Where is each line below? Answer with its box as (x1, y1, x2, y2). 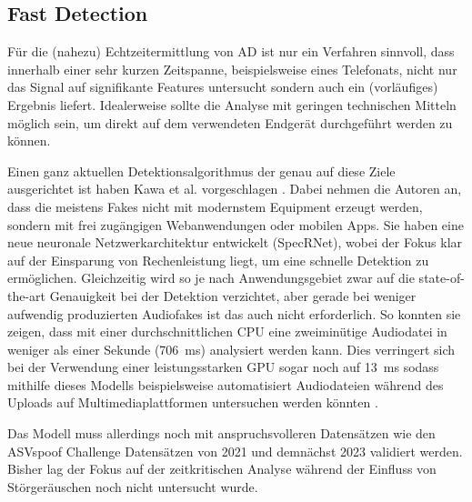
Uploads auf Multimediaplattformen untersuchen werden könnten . (7, 393, 378, 412)
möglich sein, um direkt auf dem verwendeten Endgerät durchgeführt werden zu (7, 113, 453, 132)
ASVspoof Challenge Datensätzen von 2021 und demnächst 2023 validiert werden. (7, 441, 463, 460)
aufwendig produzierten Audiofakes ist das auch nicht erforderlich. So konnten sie (7, 304, 461, 323)
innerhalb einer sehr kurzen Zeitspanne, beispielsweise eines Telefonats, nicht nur (7, 59, 457, 78)
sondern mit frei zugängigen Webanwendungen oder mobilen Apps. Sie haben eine (7, 215, 464, 234)
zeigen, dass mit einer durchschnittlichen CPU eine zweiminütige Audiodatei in (7, 322, 447, 341)
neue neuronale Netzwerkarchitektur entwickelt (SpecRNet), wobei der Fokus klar (7, 233, 463, 252)
